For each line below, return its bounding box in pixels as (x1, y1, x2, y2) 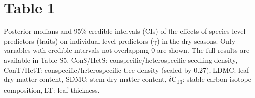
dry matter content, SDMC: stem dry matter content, (4, 74, 167, 84)
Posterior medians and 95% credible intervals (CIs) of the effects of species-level (4, 26, 246, 36)
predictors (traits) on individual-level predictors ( (4, 35, 153, 46)
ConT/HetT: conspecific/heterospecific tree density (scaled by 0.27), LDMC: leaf (4, 64, 249, 74)
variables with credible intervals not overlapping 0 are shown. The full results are (4, 45, 250, 55)
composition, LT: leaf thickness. (4, 85, 100, 95)
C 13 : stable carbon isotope (171, 74, 251, 85)
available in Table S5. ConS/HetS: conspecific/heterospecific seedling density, (4, 54, 238, 65)
